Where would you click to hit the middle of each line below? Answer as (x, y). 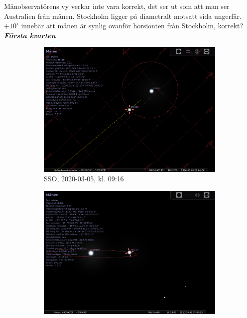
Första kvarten (30, 35)
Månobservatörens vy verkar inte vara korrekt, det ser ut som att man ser (117, 6)
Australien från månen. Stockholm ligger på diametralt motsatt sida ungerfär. (123, 16)
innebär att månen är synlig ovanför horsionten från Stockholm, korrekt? (132, 26)
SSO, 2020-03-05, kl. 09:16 (84, 179)
